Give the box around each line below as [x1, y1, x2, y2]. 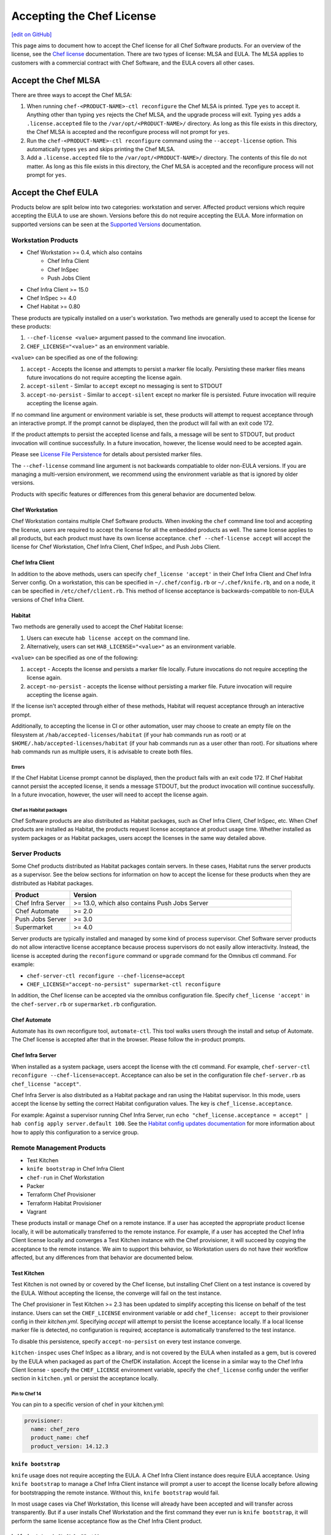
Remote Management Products [11, 1144, 106, 1152]
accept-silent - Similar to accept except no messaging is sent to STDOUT [26, 383, 223, 390]
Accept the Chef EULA [11, 187, 99, 198]
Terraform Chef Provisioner [26, 1191, 96, 1199]
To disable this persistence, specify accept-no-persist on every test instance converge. [11, 1337, 242, 1345]
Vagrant [26, 1208, 47, 1216]
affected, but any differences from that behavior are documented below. [11, 1254, 194, 1261]
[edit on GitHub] [11, 31, 52, 38]
